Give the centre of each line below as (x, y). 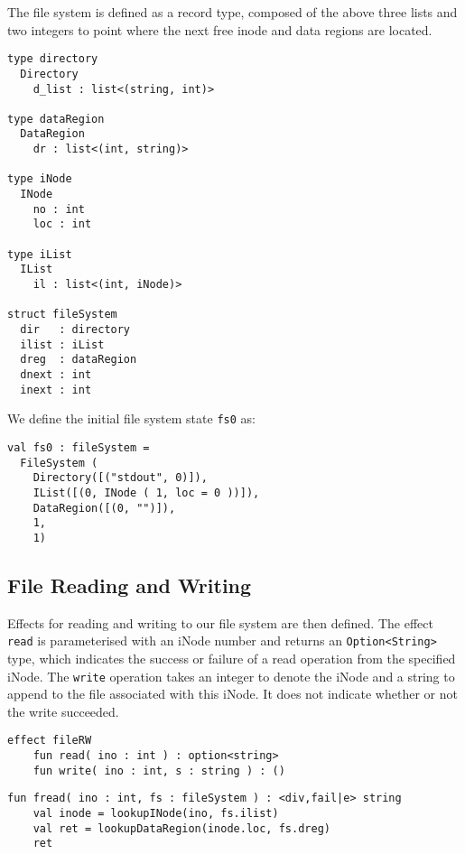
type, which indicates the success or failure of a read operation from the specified (232, 658)
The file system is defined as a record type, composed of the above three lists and (232, 12)
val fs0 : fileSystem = (79, 447)
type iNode (40, 179)
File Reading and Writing (130, 585)
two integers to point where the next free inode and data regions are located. (220, 29)
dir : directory (75, 330)
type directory (53, 59)
